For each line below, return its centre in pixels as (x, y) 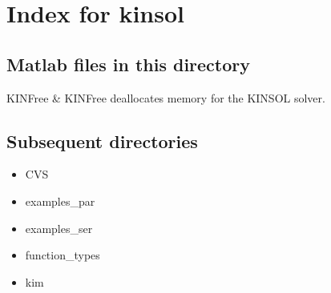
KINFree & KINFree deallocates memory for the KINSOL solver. (166, 97)
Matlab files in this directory (128, 64)
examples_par (60, 201)
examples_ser (59, 228)
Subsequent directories (102, 140)
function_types (63, 255)
